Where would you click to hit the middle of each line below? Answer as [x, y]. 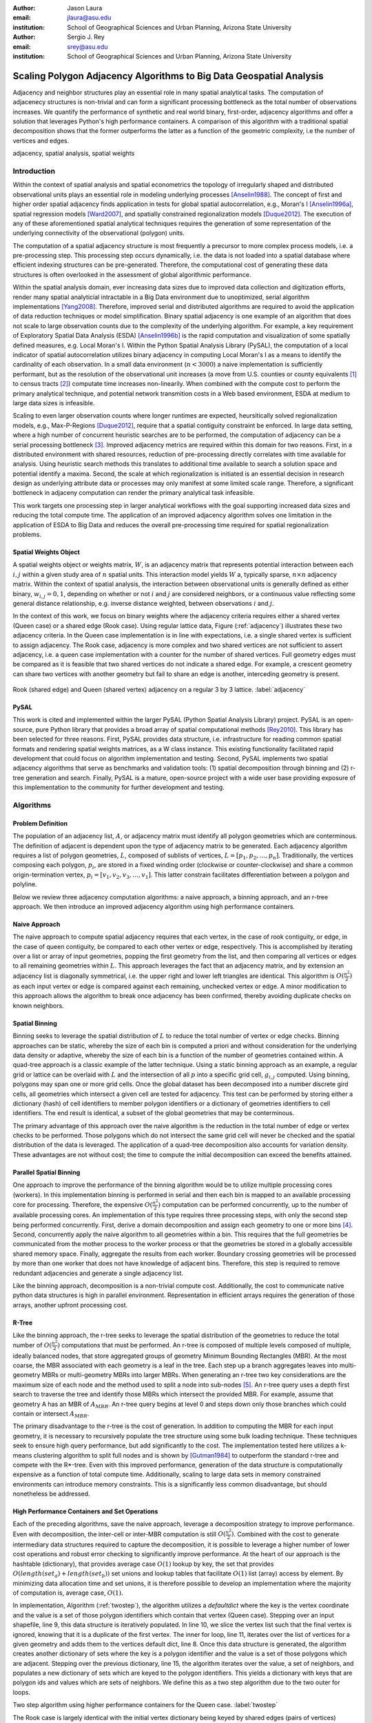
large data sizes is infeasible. [54, 402]
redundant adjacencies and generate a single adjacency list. [98, 1273]
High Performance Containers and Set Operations [85, 1511]
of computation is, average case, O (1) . [68, 1593]
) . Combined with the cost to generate [285, 1534]
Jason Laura [85, 8]
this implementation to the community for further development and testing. [119, 787]
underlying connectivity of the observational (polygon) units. [99, 233]
